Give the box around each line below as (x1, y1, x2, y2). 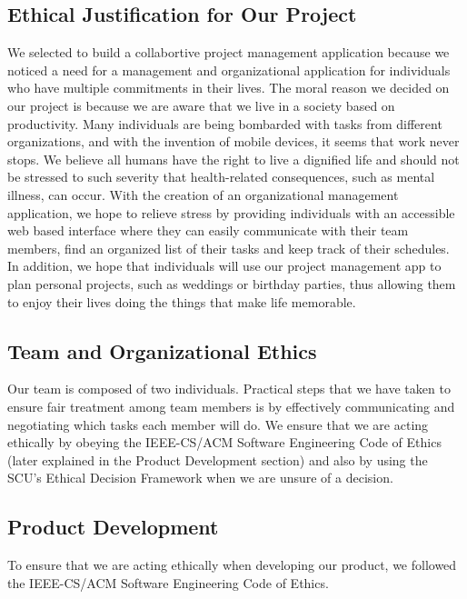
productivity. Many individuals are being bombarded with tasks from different (7, 114, 442, 133)
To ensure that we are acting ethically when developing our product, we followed (7, 555, 457, 574)
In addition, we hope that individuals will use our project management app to (7, 256, 442, 275)
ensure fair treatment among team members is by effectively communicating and (7, 396, 455, 415)
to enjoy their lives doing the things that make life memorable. (7, 292, 356, 311)
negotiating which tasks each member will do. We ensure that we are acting (7, 414, 429, 434)
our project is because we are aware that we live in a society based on (7, 95, 395, 115)
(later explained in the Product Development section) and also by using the (7, 450, 428, 469)
